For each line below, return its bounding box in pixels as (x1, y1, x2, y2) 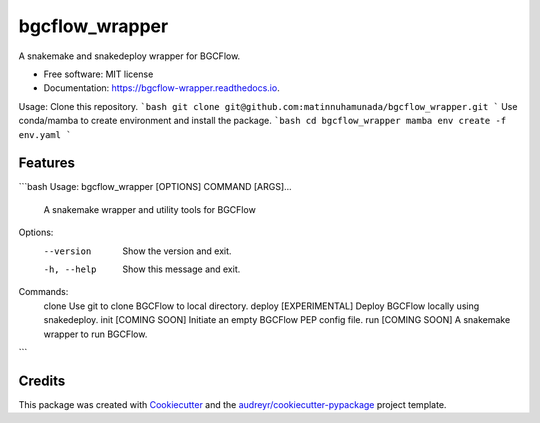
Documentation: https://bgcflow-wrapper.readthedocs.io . (43, 82, 280, 94)
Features (18, 155, 75, 172)
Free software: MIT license (43, 68, 154, 80)
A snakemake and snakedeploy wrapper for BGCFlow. (18, 50, 241, 62)
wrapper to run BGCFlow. (43, 328, 148, 340)
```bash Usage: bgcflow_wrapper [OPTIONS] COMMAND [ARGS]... (18, 181, 292, 193)
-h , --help (43, 263, 97, 275)
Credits (18, 372, 66, 389)
